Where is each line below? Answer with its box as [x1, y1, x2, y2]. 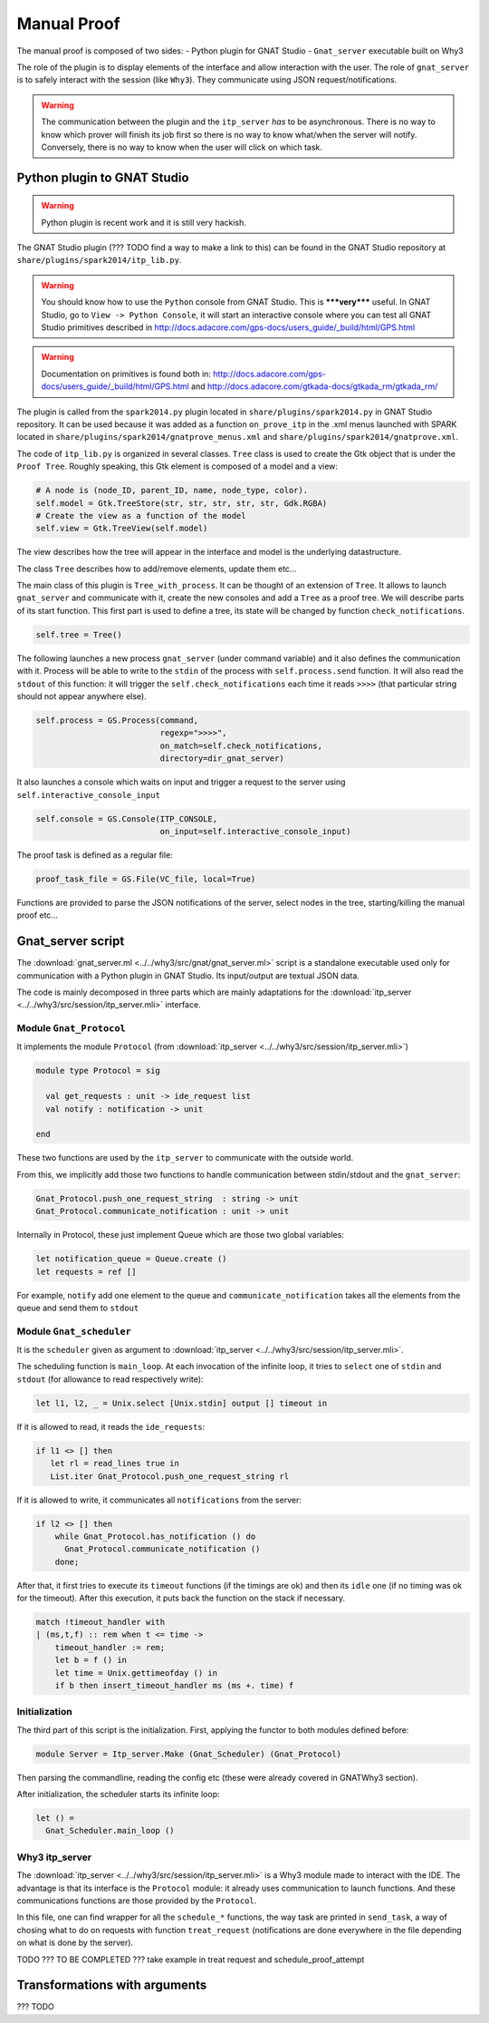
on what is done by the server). [16, 1937, 134, 1949]
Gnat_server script [16, 934, 125, 949]
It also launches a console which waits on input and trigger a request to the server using [16, 776, 346, 788]
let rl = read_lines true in [50, 1458, 180, 1469]
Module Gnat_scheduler [16, 1325, 131, 1337]
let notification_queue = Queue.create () [35, 1254, 227, 1264]
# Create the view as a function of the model [35, 511, 246, 520]
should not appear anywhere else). [16, 691, 147, 702]
